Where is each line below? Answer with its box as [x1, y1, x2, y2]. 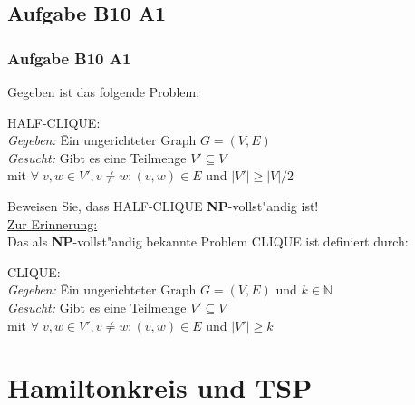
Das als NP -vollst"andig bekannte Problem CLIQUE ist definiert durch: [7, 232, 409, 251]
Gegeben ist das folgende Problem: [7, 82, 200, 101]
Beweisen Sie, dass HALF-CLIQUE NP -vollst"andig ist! [7, 196, 319, 215]
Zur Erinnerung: [7, 214, 98, 233]
